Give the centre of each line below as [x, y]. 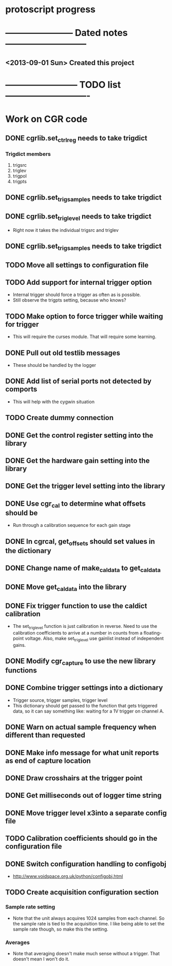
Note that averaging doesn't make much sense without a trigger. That [86, 954]
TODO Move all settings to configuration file [77, 265]
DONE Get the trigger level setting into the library [85, 486]
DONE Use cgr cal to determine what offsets [76, 504]
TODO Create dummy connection [60, 418]
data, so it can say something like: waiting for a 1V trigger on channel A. [88, 711]
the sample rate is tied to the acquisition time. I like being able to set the [89, 923]
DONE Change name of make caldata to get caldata [83, 569]
